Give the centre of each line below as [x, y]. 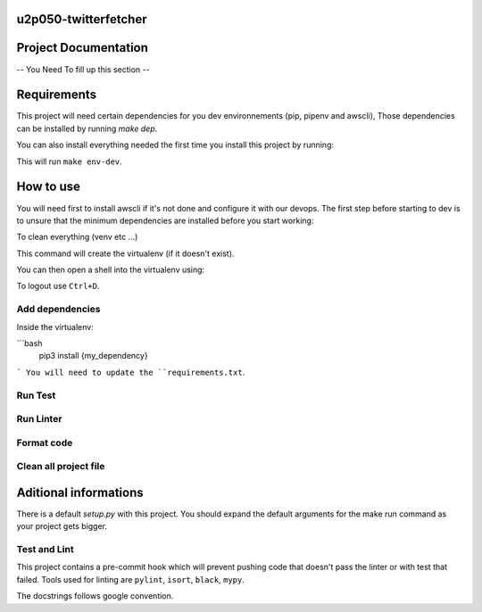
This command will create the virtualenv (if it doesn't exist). [125, 253]
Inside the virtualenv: [55, 327]
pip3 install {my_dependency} [93, 356]
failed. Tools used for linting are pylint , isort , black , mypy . [130, 579]
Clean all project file [61, 467]
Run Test [36, 395]
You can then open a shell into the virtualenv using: [111, 270]
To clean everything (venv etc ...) [77, 237]
